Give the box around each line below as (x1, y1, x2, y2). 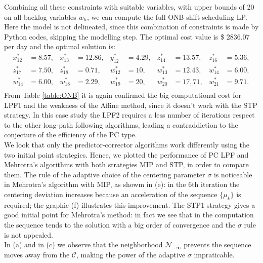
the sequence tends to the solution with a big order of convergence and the (4, 219, 236, 230)
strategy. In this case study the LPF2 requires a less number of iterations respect (4, 109, 255, 120)
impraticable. (194, 249, 235, 259)
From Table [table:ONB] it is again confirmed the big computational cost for (4, 90, 241, 100)
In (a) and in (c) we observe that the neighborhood (4, 239, 163, 250)
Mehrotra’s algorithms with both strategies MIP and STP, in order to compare (4, 159, 249, 170)
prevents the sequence (184, 239, 251, 250)
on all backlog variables (4, 11, 76, 22)
